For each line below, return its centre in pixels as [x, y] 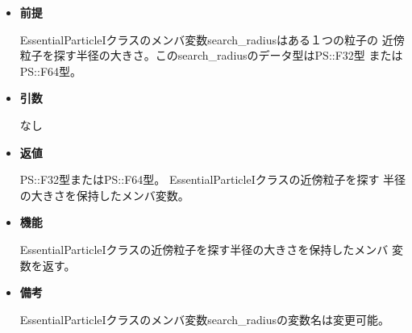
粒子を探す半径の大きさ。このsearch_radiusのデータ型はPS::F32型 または [211, 55]
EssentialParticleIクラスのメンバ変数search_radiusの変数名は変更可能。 [205, 319]
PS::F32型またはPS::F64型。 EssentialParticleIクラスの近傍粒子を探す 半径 [213, 179]
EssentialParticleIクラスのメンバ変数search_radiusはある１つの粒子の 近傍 [212, 39]
